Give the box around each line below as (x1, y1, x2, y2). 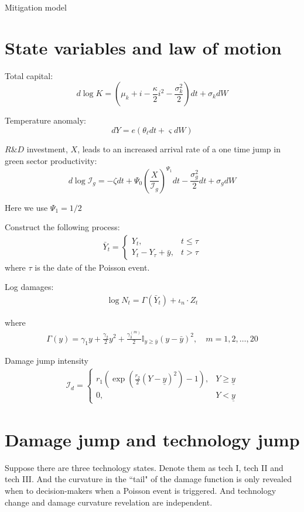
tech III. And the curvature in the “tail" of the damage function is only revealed (5, 473, 292, 485)
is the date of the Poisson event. (35, 261, 150, 273)
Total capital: (5, 69, 53, 81)
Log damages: (5, 281, 54, 293)
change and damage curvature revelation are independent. (5, 496, 213, 508)
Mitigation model (5, 1, 67, 13)
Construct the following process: (5, 221, 120, 233)
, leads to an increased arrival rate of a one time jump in (77, 142, 281, 155)
